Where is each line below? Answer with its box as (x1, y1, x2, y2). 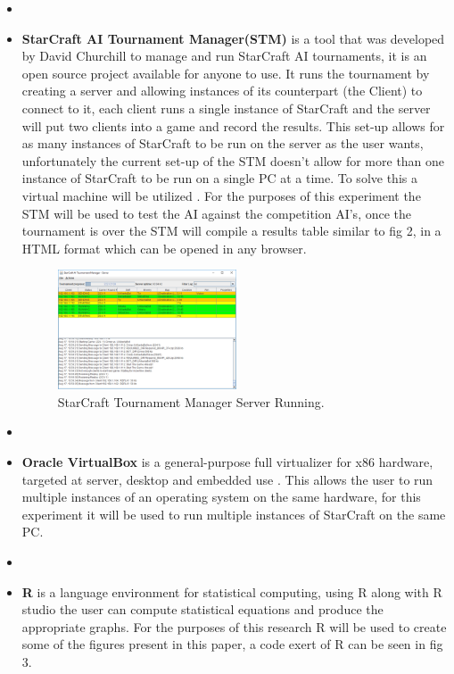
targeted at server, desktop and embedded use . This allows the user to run (21, 470, 433, 488)
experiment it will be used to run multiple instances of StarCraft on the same (21, 504, 446, 523)
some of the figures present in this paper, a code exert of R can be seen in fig (21, 635, 443, 653)
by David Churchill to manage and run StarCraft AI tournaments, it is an (21, 46, 427, 65)
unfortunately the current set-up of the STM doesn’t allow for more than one (21, 151, 445, 170)
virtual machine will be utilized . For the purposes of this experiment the (21, 186, 421, 204)
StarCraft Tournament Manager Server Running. (57, 392, 325, 411)
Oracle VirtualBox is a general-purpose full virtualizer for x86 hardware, (21, 452, 433, 470)
